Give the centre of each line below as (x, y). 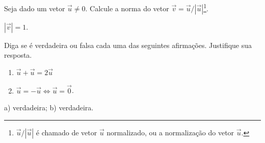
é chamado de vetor (67, 132)
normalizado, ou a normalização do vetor (170, 132)
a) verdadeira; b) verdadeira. (49, 108)
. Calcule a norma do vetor (127, 8)
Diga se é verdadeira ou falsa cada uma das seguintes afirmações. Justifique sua (128, 45)
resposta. (18, 55)
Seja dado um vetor (35, 8)
